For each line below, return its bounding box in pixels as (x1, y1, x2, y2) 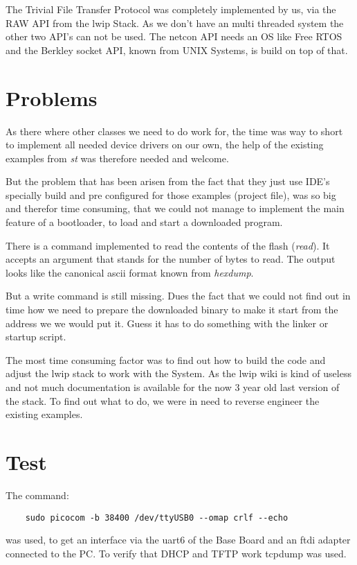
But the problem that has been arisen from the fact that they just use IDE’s (6, 174, 330, 189)
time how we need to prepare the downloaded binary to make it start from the (6, 302, 338, 317)
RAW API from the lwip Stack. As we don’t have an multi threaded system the (6, 15, 344, 30)
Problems (6, 83, 98, 112)
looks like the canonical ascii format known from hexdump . (6, 265, 254, 279)
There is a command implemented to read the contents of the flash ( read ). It (6, 238, 330, 252)
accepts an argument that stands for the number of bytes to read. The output (6, 252, 336, 266)
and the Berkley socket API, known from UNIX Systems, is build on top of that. (6, 42, 348, 57)
